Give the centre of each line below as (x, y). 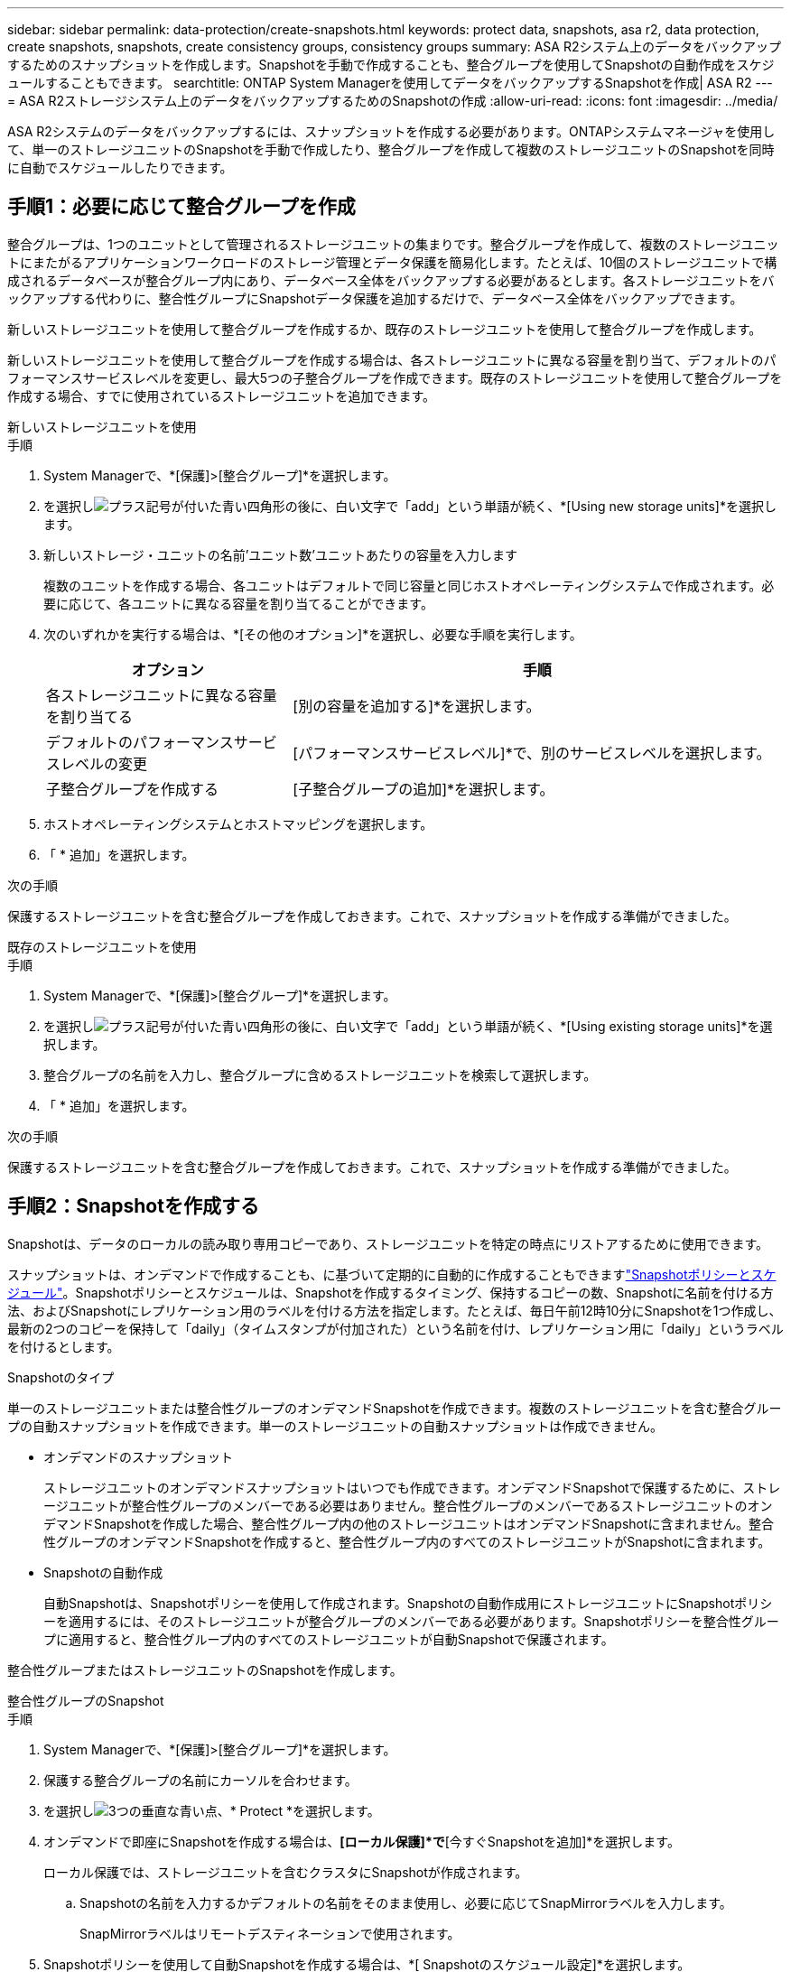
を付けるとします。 (64, 1346)
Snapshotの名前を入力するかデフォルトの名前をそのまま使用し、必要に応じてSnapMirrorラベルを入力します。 (406, 1902)
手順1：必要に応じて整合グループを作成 (181, 207)
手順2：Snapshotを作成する (133, 1206)
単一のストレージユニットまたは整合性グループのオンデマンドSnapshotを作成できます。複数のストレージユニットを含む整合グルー (395, 1408)
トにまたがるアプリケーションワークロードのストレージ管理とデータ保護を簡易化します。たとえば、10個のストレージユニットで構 (392, 262)
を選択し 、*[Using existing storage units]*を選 (408, 1026)
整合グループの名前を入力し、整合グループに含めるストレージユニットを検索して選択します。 (320, 1074)
